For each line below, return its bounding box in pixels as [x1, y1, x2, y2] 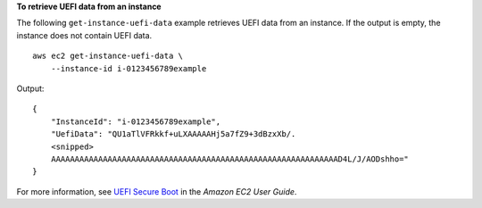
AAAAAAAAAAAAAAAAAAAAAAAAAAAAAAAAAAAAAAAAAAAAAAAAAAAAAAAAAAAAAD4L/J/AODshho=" [50, 154, 410, 164]
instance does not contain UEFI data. [16, 29, 153, 40]
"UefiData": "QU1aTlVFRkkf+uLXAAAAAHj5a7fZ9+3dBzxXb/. [50, 129, 296, 139]
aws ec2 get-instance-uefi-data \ [32, 51, 183, 62]
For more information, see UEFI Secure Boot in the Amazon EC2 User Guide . [16, 186, 297, 196]
